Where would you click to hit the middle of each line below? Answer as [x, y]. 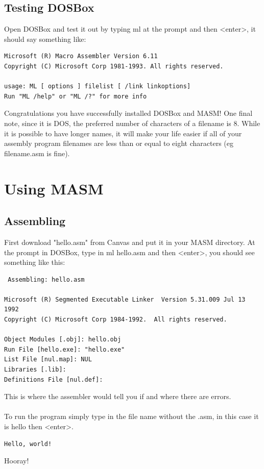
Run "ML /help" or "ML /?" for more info [76, 96]
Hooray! [17, 461]
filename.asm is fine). [37, 153]
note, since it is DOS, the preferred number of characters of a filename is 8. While [132, 123]
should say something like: [45, 39]
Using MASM [54, 188]
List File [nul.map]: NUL [48, 360]
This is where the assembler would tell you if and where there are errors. [118, 396]
